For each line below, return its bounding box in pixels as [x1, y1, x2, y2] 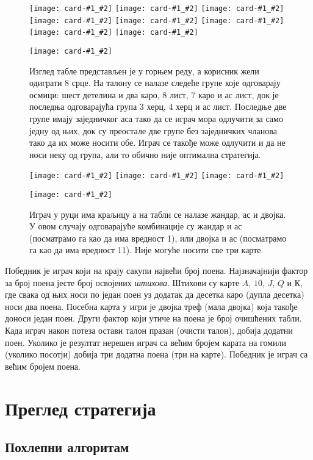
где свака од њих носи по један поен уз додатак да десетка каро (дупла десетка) [5, 288, 304, 301]
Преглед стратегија [5, 395, 156, 420]
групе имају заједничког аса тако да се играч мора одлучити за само [29, 112, 283, 124]
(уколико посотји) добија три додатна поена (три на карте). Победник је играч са [5, 348, 308, 361]
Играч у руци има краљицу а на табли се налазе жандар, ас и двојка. [29, 207, 286, 220]
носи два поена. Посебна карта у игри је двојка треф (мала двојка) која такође [5, 300, 298, 312]
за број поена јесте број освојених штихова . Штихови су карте [5, 276, 240, 289]
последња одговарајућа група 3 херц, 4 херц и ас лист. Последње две [29, 100, 287, 113]
